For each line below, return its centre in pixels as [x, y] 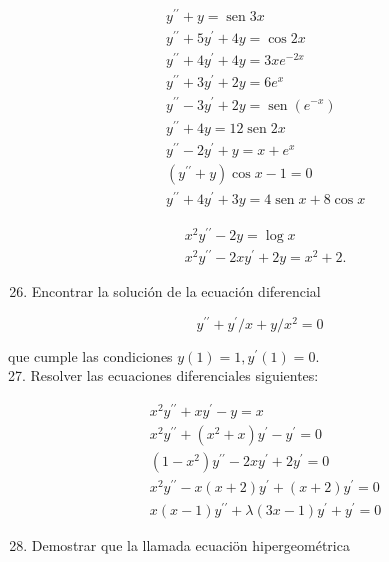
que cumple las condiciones [90, 355]
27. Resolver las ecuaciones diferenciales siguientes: [163, 375]
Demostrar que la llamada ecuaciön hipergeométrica [190, 545]
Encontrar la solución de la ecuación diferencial [176, 291]
